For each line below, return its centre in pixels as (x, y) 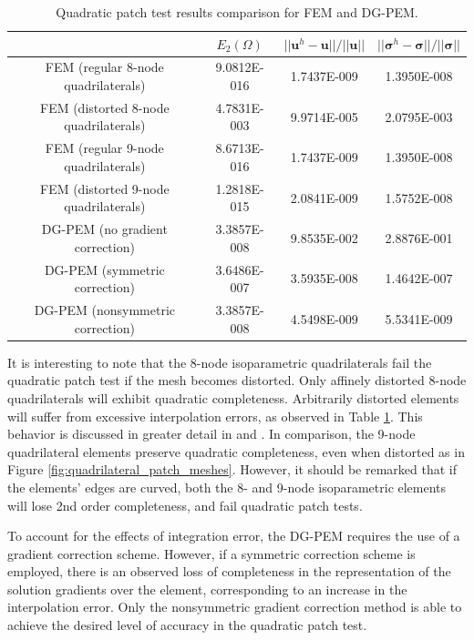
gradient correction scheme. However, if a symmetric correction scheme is (211, 553)
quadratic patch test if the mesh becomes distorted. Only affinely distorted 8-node (237, 380)
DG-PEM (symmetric (104, 269)
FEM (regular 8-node (104, 67)
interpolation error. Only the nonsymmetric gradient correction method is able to (235, 607)
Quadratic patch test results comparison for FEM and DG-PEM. (237, 12)
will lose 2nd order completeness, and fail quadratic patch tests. (185, 505)
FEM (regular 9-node (104, 148)
